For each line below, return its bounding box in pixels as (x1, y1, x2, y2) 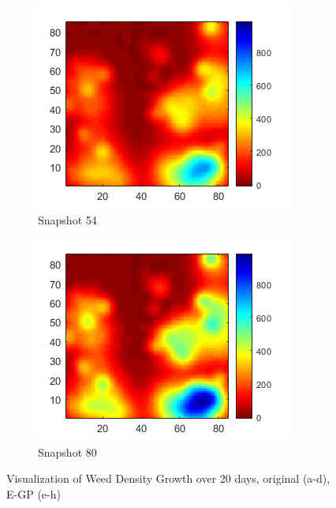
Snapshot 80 (38, 443, 97, 460)
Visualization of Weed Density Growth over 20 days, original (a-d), (6, 470, 330, 487)
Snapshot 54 (38, 211, 97, 228)
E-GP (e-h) (6, 485, 61, 502)
